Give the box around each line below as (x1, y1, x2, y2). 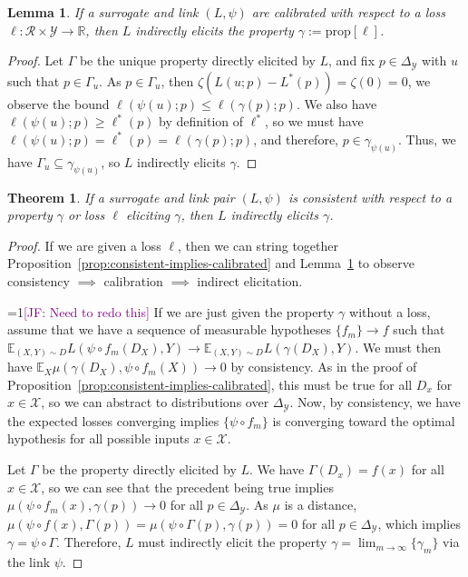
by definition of (159, 112, 244, 131)
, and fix (328, 51, 375, 70)
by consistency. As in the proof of (230, 357, 417, 376)
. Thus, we (397, 129, 456, 148)
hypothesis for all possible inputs (7, 429, 190, 448)
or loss (68, 205, 105, 224)
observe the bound (7, 94, 110, 113)
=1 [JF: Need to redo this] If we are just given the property (7, 302, 335, 321)
